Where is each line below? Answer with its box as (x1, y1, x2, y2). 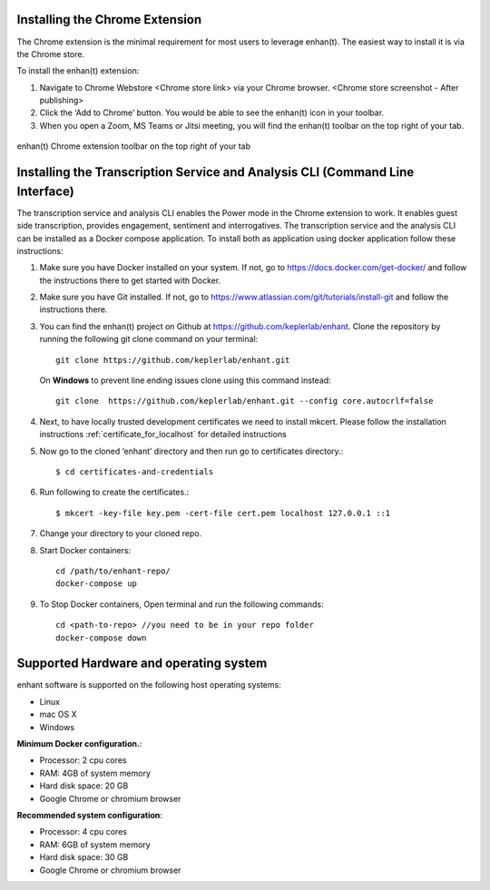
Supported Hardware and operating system (16, 656, 268, 671)
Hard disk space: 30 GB (39, 852, 129, 863)
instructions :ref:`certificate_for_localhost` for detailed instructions (39, 429, 288, 440)
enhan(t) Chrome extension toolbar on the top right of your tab (16, 141, 251, 152)
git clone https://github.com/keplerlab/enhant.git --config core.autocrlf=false (55, 396, 434, 406)
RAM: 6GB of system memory (39, 839, 151, 850)
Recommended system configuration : (16, 809, 163, 820)
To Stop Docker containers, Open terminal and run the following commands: (39, 599, 324, 610)
